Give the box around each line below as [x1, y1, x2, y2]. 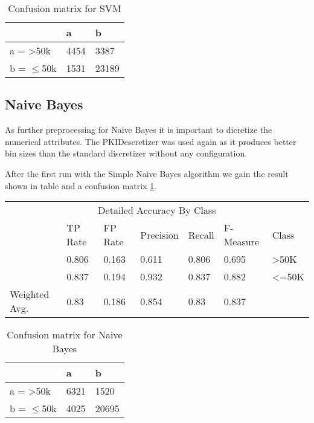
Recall [188, 227, 214, 242]
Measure [223, 234, 259, 249]
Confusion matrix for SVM [8, 1, 121, 15]
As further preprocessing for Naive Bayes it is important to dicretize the [5, 123, 272, 136]
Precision [140, 227, 179, 242]
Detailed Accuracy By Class [98, 203, 216, 218]
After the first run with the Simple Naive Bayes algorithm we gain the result [5, 167, 289, 179]
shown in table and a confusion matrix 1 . [5, 179, 157, 192]
